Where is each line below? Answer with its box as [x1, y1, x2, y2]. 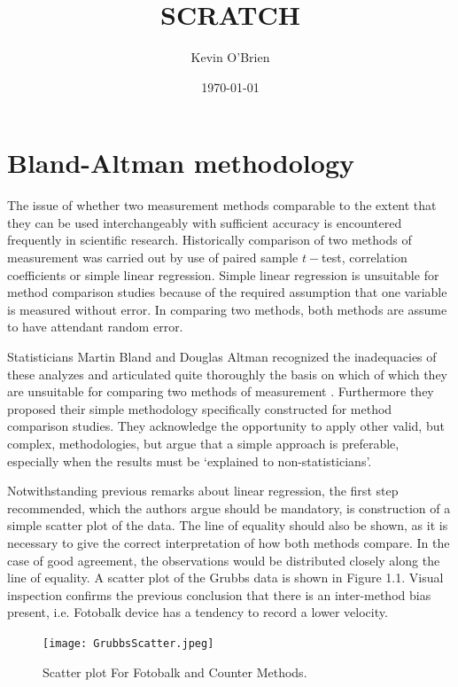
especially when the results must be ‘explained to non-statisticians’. [7, 451, 372, 470]
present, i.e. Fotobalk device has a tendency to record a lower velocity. [7, 603, 388, 621]
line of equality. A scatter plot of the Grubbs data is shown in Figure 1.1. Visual [7, 568, 444, 587]
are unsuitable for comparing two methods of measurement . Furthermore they [7, 382, 434, 401]
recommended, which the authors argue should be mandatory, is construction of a [7, 498, 451, 517]
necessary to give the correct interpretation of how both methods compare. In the [7, 533, 450, 551]
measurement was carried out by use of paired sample [7, 248, 299, 267]
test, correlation [322, 248, 408, 267]
